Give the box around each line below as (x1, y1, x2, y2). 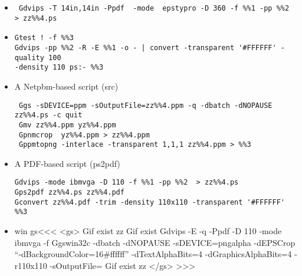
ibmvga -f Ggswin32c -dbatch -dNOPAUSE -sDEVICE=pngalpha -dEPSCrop (14, 236, 296, 248)
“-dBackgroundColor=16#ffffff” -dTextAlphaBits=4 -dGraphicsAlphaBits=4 (14, 248, 292, 260)
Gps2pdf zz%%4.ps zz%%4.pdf (14, 188, 124, 197)
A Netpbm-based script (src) (14, 80, 119, 92)
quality (14, 53, 44, 62)
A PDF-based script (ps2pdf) (14, 157, 120, 169)
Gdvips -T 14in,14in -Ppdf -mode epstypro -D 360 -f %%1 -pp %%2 (18, 4, 290, 12)
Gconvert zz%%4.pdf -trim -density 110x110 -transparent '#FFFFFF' (14, 198, 285, 206)
